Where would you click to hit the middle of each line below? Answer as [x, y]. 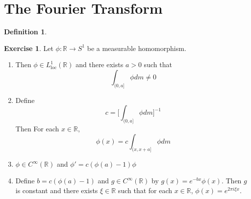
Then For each [37, 129]
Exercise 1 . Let [29, 48]
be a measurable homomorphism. [137, 48]
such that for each [145, 190]
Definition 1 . [25, 32]
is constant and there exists [57, 190]
